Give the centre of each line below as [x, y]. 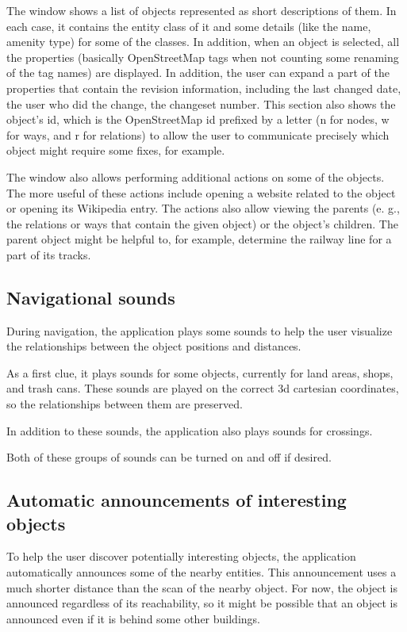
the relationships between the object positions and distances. [154, 346]
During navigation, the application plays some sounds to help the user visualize [200, 330]
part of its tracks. [49, 254]
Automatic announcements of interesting [177, 500]
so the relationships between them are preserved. [125, 404]
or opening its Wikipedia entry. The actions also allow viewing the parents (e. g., [203, 208]
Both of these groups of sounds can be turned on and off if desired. [169, 457]
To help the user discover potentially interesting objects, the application [181, 556]
